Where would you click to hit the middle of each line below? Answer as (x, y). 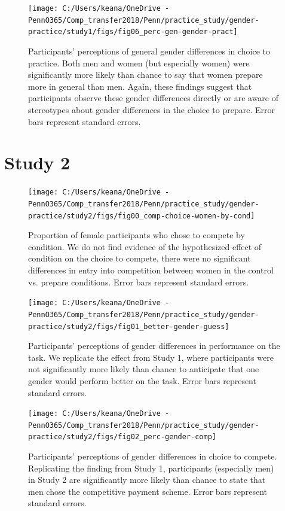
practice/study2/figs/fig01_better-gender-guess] (129, 326)
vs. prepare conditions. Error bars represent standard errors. (139, 282)
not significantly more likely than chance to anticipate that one (144, 369)
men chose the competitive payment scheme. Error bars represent (148, 491)
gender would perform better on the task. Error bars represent (142, 380)
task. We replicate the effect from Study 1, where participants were (151, 357)
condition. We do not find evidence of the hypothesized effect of (145, 246)
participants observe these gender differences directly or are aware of (154, 98)
